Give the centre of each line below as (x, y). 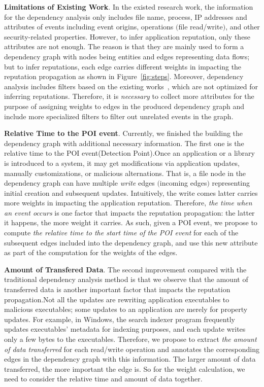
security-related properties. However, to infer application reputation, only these (127, 36)
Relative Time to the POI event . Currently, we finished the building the (124, 133)
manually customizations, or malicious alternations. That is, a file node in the (125, 173)
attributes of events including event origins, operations (89, 27)
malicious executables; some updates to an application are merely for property (126, 309)
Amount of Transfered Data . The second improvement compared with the (125, 269)
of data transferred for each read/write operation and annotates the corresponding (132, 349)
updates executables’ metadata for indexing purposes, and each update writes (125, 329)
